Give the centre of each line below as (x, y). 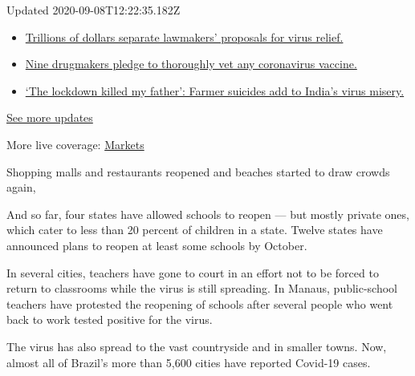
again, (21, 187)
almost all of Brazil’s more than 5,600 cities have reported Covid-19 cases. (189, 362)
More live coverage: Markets (75, 144)
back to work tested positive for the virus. (110, 319)
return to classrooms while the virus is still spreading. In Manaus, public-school (202, 288)
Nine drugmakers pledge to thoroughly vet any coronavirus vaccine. (191, 64)
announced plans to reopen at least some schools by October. (157, 245)
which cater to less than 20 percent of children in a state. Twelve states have (195, 230)
